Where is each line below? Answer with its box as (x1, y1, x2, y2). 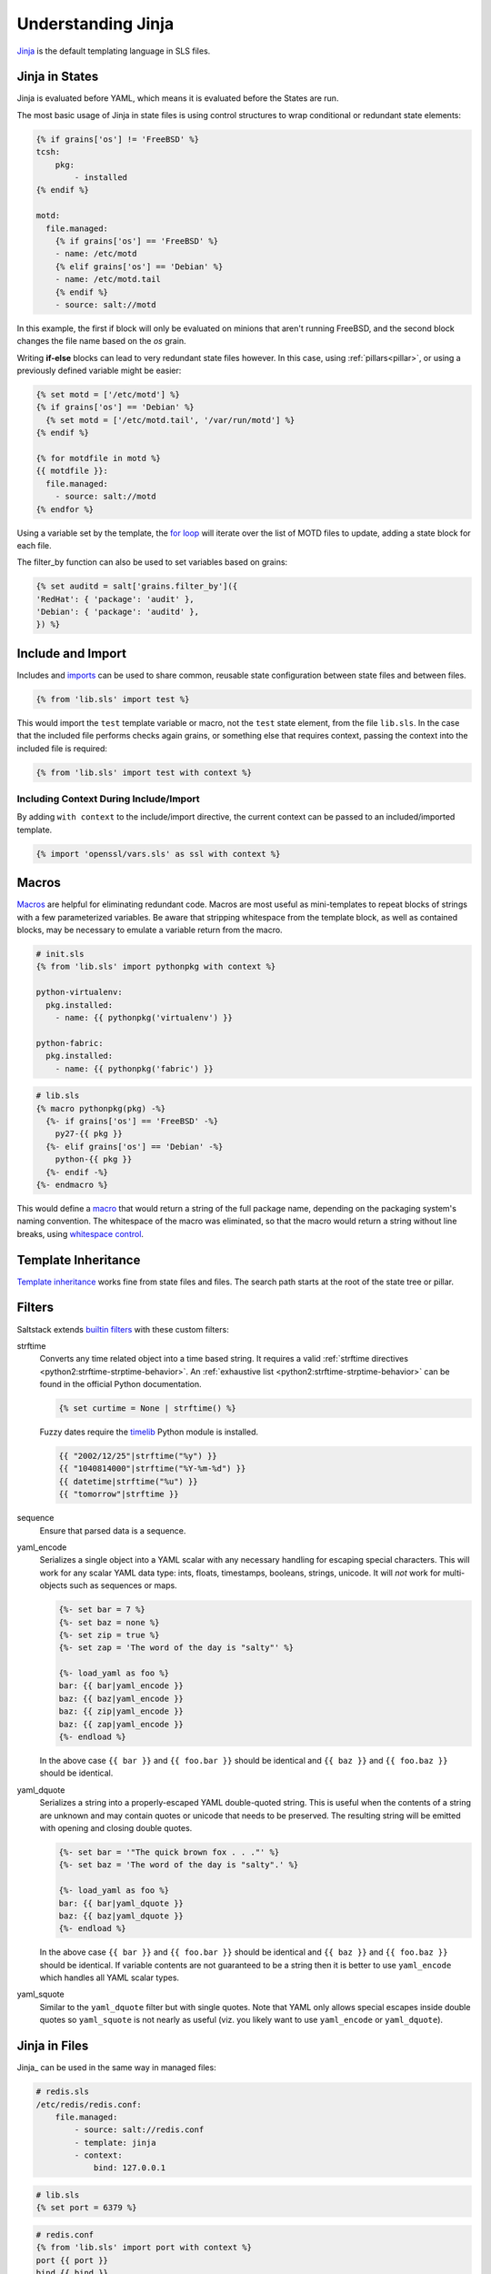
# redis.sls (35, 2087, 90, 2097)
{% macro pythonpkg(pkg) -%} (35, 1103, 166, 1113)
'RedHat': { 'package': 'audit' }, (35, 594, 195, 604)
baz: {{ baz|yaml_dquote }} (58, 1910, 184, 1921)
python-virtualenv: (35, 987, 123, 998)
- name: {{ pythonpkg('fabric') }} (55, 1063, 214, 1073)
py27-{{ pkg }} (55, 1129, 123, 1139)
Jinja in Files (16, 2038, 89, 2054)
